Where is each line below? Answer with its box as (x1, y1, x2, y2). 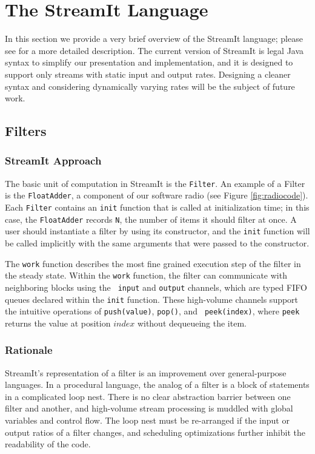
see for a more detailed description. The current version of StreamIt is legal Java (5, 44, 304, 56)
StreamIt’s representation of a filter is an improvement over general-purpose (5, 366, 287, 379)
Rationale (5, 342, 53, 357)
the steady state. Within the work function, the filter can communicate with (5, 269, 287, 282)
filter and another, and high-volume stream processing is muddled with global (5, 402, 293, 415)
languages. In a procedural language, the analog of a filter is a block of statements (5, 378, 310, 391)
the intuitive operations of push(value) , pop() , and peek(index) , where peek (5, 305, 300, 317)
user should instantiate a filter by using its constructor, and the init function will (5, 225, 310, 237)
